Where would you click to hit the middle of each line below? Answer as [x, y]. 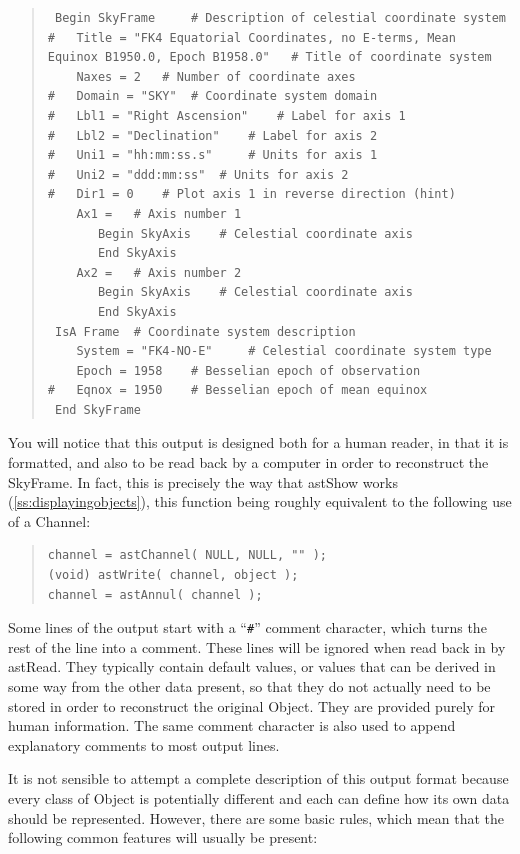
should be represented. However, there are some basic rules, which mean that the [256, 817]
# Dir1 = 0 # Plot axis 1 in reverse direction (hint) [251, 194]
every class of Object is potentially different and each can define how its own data [259, 798]
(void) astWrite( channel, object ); [173, 575]
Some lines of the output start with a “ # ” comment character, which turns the [247, 627]
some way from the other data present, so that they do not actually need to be [249, 686]
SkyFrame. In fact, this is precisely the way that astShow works [203, 481]
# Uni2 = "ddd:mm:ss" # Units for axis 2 [198, 174]
